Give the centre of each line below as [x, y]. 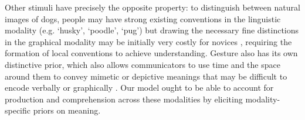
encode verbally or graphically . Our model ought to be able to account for [139, 88]
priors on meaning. [67, 110]
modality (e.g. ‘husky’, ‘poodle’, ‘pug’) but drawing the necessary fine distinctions [152, 30]
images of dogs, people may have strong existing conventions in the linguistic [143, 18]
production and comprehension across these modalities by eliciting [124, 99]
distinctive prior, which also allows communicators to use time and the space [143, 64]
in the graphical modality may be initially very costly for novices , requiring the [148, 41]
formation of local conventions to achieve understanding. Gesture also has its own [151, 53]
